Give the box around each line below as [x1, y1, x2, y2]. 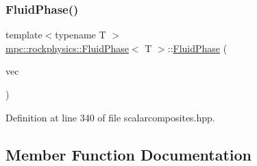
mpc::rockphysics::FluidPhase [5, 40, 129, 55]
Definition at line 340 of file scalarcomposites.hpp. [5, 110, 215, 124]
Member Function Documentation [5, 143, 252, 165]
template [5, 27, 42, 42]
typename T [55, 27, 106, 42]
